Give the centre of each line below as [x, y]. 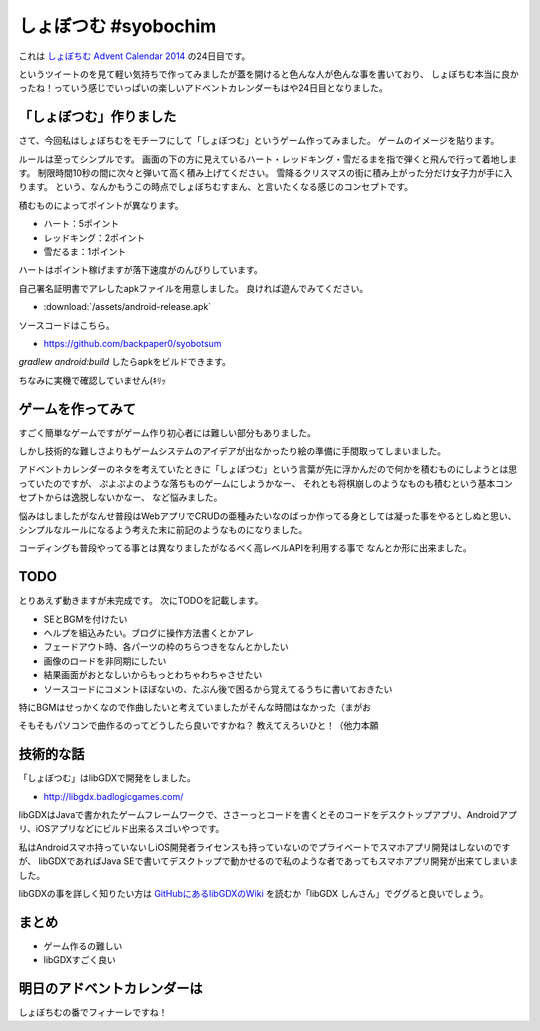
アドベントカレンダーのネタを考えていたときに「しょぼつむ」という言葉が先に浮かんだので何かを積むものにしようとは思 [268, 469]
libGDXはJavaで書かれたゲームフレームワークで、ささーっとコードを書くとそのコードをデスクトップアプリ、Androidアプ [267, 815]
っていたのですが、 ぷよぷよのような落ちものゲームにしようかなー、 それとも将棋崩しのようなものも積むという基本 [257, 483]
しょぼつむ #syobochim [117, 26]
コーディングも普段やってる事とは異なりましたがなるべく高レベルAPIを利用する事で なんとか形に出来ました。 [245, 548]
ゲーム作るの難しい [83, 946]
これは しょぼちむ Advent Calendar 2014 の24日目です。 [134, 56]
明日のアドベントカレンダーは [110, 988]
